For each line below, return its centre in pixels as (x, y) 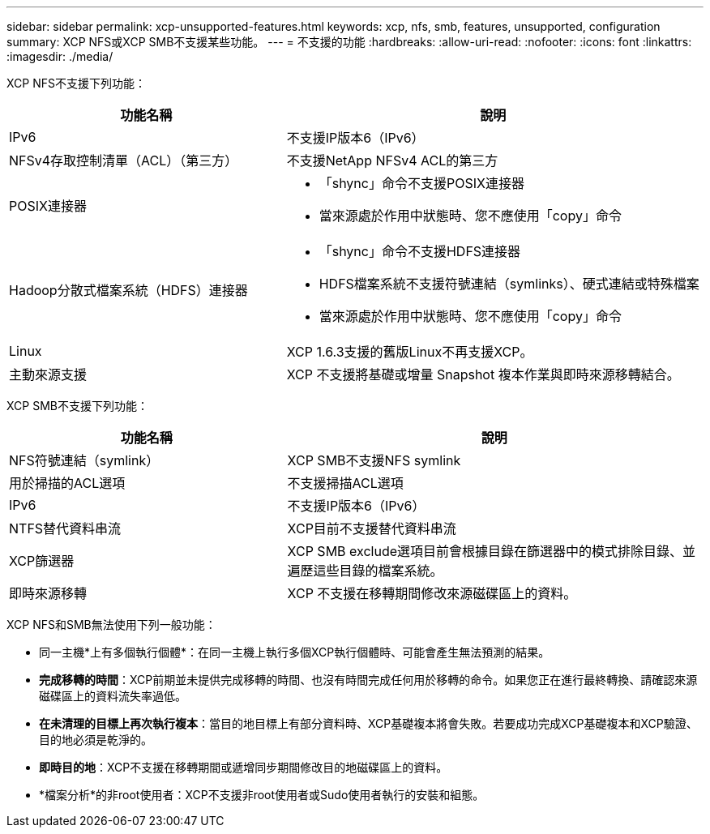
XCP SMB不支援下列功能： (77, 406)
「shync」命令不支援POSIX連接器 (421, 183)
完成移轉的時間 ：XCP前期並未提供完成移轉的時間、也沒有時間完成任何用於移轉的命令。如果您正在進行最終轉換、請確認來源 (368, 680)
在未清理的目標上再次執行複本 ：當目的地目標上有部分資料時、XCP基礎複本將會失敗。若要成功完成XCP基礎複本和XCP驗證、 (368, 723)
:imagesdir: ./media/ (60, 56)
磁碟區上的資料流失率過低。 (113, 696)
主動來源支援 (48, 374)
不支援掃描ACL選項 (345, 483)
